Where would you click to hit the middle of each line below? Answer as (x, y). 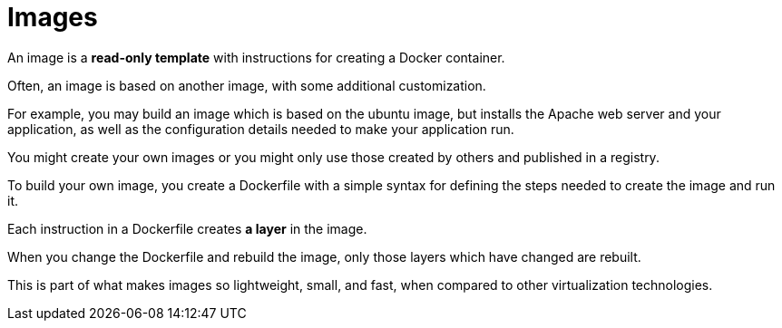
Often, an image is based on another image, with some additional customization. (247, 85)
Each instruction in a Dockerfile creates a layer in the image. (187, 228)
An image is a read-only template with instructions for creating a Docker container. (256, 57)
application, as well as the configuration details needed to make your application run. (261, 129)
